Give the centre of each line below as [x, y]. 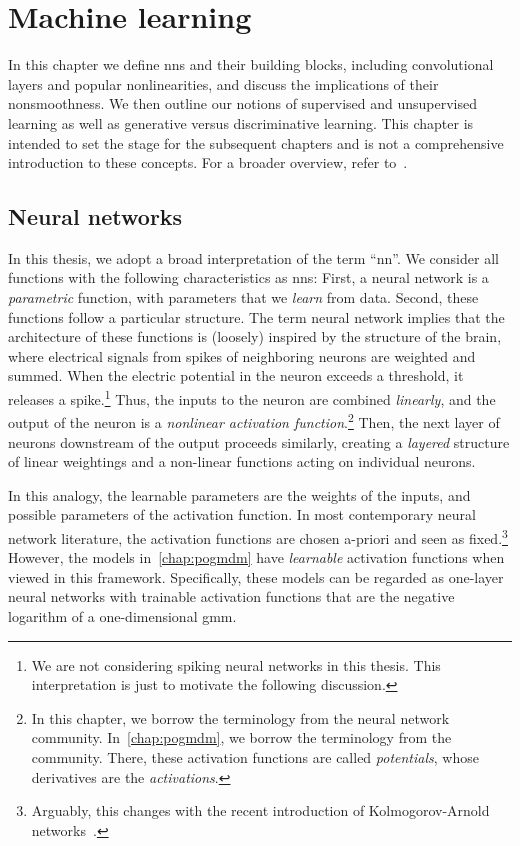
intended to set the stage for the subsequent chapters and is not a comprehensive [256, 142]
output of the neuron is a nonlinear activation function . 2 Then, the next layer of [254, 420]
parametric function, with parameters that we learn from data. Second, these [243, 297]
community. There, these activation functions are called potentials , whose [255, 756]
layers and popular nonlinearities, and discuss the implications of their [223, 83]
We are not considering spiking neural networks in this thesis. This [236, 664]
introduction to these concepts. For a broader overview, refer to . [208, 162]
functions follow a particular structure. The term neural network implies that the [256, 316]
